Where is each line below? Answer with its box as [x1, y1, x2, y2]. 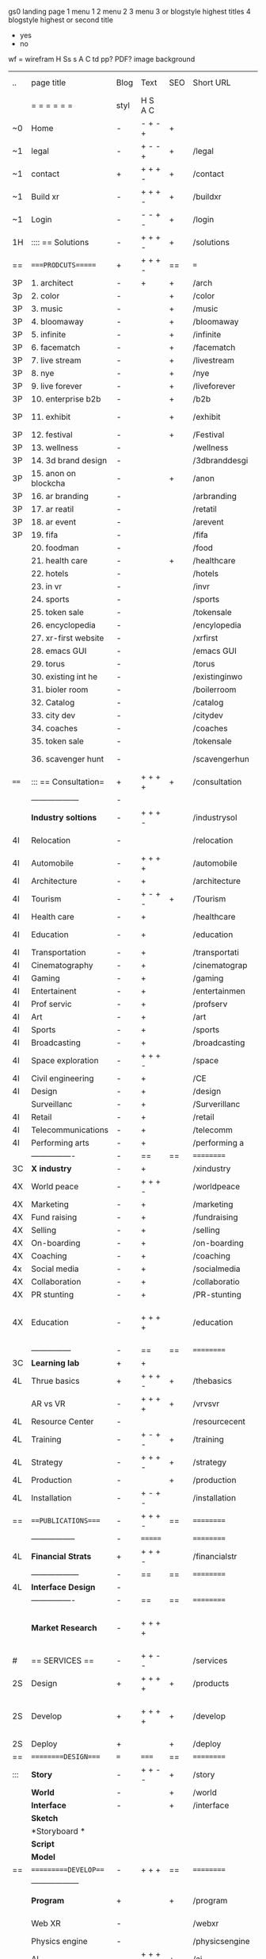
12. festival [31, 429, 73, 440]
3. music [31, 303, 63, 314]
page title [31, 77, 66, 88]
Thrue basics [31, 1376, 81, 1386]
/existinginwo [192, 671, 243, 682]
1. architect [31, 278, 74, 288]
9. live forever [31, 381, 83, 391]
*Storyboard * [31, 1826, 85, 1836]
